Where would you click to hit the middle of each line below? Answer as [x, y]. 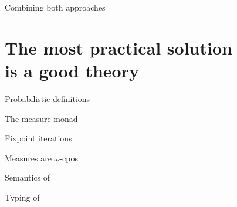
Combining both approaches [55, 7]
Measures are [28, 157]
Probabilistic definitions [48, 98]
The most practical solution [118, 47]
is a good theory [72, 70]
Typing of [22, 197]
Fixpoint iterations [38, 138]
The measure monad [41, 118]
